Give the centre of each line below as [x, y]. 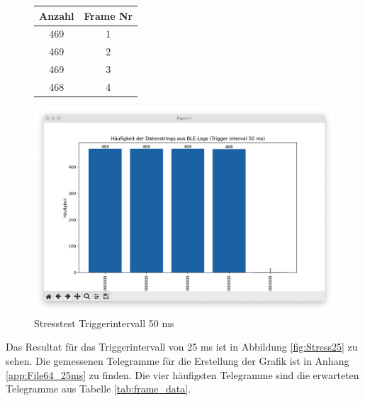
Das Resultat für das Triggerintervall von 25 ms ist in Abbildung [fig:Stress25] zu [182, 347]
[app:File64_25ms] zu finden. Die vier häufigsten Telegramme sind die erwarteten [182, 374]
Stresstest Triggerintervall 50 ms [104, 323]
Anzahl [57, 15]
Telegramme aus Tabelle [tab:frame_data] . [99, 389]
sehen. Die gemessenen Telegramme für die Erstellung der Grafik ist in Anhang [178, 361]
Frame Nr [108, 15]
